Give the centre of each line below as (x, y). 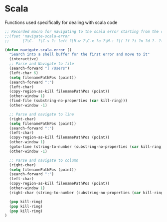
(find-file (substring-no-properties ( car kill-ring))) (68, 101)
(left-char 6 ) (24, 73)
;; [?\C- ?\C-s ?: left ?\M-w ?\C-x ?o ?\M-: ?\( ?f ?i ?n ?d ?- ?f (84, 41)
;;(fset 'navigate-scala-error (37, 36)
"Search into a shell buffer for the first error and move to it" (80, 55)
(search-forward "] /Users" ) (39, 68)
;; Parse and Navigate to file (42, 64)
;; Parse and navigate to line (42, 114)
